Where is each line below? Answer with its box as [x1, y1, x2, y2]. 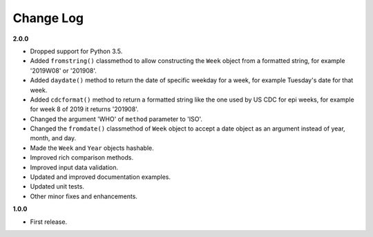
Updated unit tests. [30, 182, 84, 191]
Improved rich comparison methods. [30, 153, 134, 162]
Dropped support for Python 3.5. [30, 47, 123, 55]
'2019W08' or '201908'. [30, 66, 97, 75]
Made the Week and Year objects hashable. [30, 144, 155, 152]
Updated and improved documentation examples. [30, 173, 171, 181]
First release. [30, 218, 68, 226]
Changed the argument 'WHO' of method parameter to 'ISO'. [30, 115, 203, 123]
